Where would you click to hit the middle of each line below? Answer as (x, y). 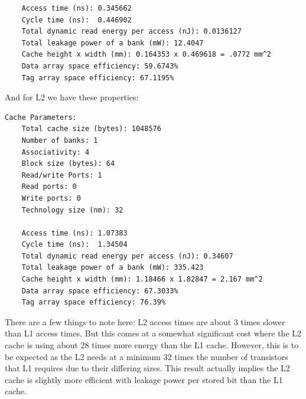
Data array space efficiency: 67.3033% (100, 291)
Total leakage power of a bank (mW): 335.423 (113, 268)
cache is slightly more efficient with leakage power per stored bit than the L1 (144, 379)
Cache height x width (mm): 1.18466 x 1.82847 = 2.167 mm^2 (142, 279)
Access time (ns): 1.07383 (74, 233)
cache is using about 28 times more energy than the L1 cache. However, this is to (152, 345)
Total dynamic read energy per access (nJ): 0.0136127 (131, 32)
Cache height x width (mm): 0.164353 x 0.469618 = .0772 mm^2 (147, 55)
